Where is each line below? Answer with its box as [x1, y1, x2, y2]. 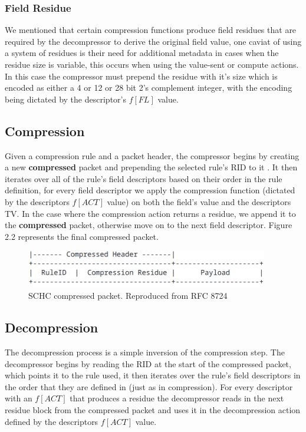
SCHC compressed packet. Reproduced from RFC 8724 [28, 289, 228, 302]
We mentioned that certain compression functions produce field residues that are [5, 24, 297, 36]
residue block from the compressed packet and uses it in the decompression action [5, 403, 301, 415]
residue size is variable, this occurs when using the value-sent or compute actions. [5, 58, 299, 70]
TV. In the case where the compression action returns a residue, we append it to [5, 207, 296, 219]
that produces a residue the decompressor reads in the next [70, 392, 284, 404]
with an [5, 392, 32, 404]
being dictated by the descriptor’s [5, 93, 126, 105]
